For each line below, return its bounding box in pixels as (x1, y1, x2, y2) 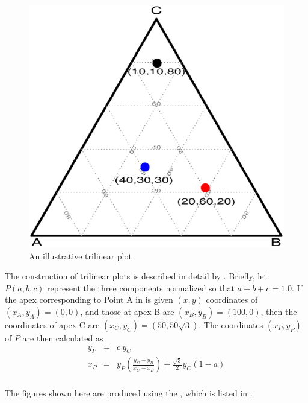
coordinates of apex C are (5, 319, 100, 331)
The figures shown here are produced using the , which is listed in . (5, 386, 253, 399)
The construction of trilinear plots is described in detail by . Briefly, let (5, 270, 267, 282)
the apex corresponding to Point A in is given (5, 293, 173, 306)
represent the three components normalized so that (47, 281, 235, 294)
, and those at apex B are (80, 305, 174, 318)
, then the (260, 305, 297, 318)
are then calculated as (22, 332, 103, 344)
